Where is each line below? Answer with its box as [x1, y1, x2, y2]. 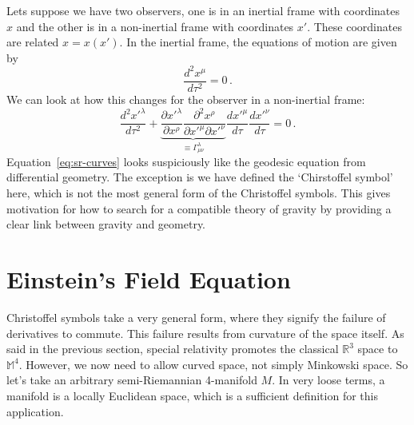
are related [6, 34, 59, 50]
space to [357, 340, 398, 357]
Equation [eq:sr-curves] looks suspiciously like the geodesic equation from [6, 153, 366, 169]
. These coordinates [307, 18, 402, 34]
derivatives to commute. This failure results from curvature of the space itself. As [6, 324, 404, 341]
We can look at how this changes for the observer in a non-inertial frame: [6, 90, 365, 107]
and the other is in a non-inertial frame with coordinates [16, 18, 294, 34]
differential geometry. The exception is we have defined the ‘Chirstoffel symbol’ [6, 169, 393, 185]
